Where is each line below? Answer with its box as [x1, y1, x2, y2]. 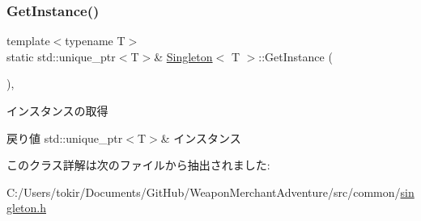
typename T [65, 32, 125, 49]
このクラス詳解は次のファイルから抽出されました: [6, 156, 270, 173]
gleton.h [6, 199, 47, 216]
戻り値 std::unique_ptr [6, 129, 123, 146]
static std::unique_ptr [6, 48, 116, 65]
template [6, 32, 50, 49]
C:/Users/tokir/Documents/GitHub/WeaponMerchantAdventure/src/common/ [6, 183, 401, 200]
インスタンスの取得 [6, 102, 108, 119]
